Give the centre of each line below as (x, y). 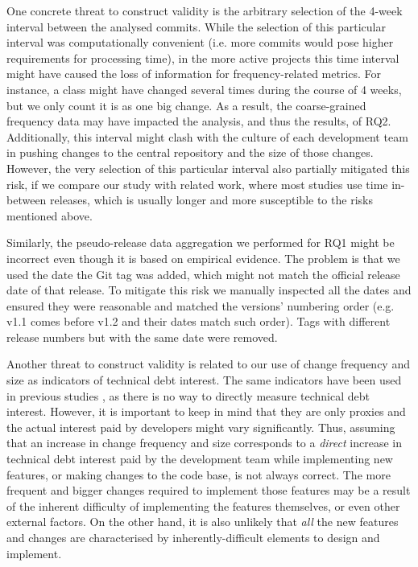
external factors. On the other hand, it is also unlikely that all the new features (203, 522)
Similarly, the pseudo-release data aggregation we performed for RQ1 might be (201, 242)
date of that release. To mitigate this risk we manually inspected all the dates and (209, 290)
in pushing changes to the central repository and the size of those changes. (190, 152)
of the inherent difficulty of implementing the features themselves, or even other (203, 505)
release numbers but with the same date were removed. (142, 337)
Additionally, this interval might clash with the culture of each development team (207, 136)
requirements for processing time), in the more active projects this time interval (203, 58)
